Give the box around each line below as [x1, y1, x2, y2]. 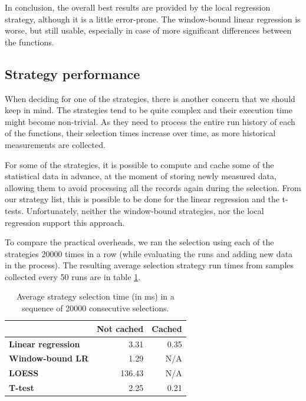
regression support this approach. [5, 216, 125, 228]
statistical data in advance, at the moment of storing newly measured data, [5, 170, 277, 182]
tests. [5, 204, 24, 216]
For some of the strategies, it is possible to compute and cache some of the [5, 158, 274, 170]
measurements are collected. [5, 138, 106, 150]
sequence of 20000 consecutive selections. [22, 302, 169, 314]
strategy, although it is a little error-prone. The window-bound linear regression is [5, 12, 301, 25]
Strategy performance [5, 64, 140, 83]
